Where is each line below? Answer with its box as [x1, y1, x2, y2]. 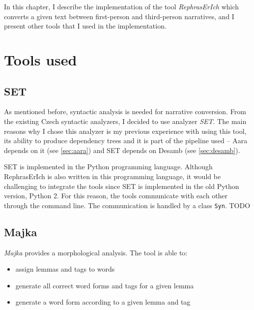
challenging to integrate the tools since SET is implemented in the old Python [4, 181, 239, 191]
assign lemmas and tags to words [15, 264, 115, 274]
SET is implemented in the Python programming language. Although [4, 161, 213, 172]
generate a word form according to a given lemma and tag [15, 297, 191, 307]
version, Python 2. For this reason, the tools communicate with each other [4, 190, 228, 201]
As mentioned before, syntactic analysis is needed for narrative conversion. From [4, 106, 246, 117]
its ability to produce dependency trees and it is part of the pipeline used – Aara [4, 135, 248, 146]
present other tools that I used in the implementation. [4, 21, 167, 31]
